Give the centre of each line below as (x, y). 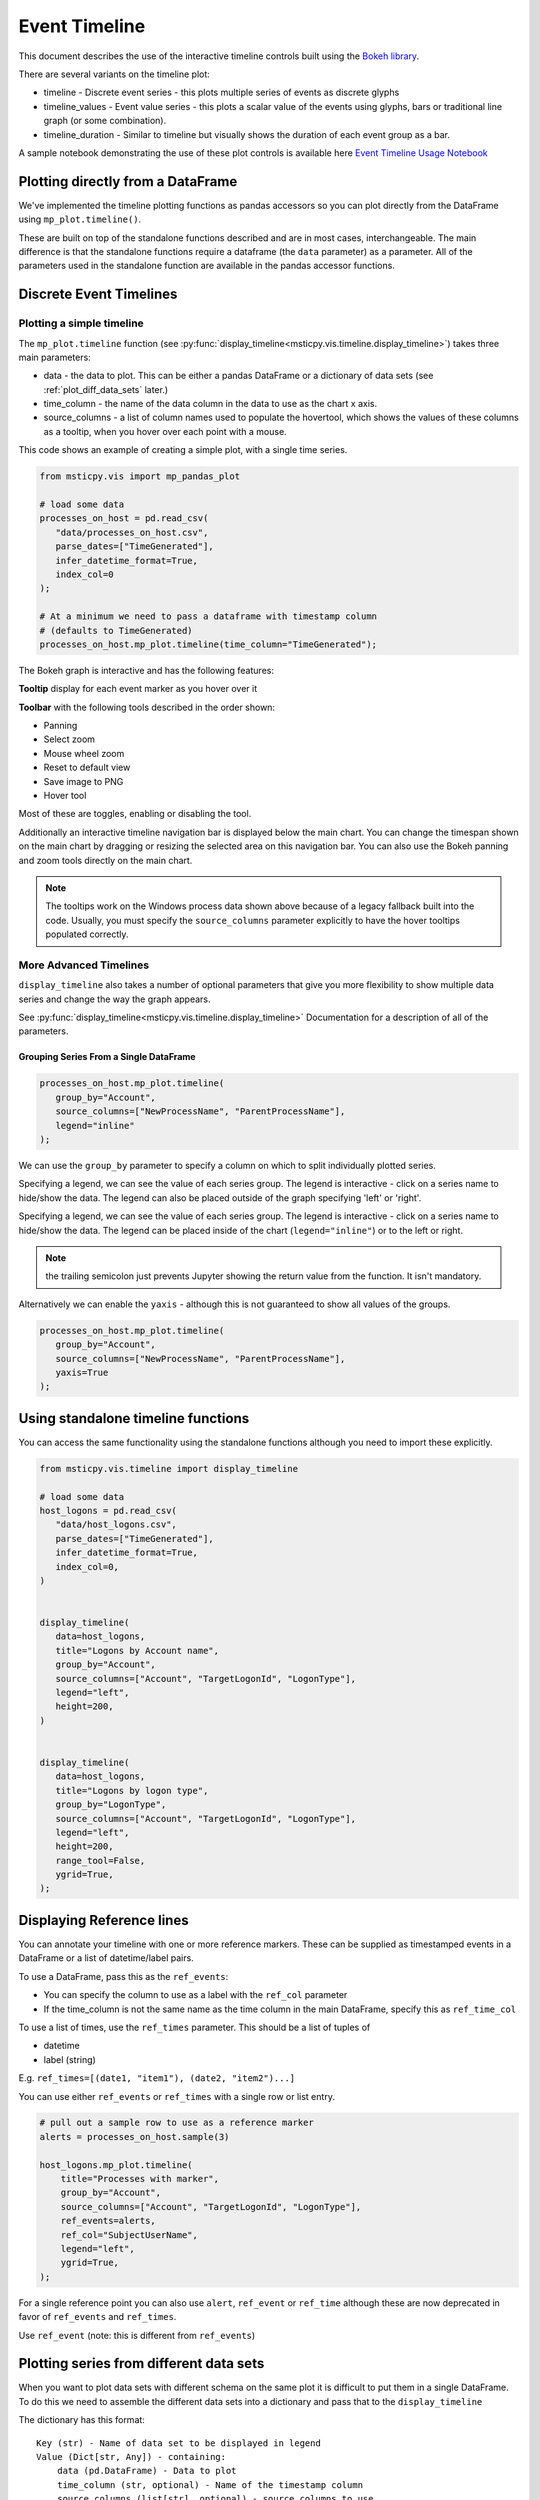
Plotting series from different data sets (141, 2363)
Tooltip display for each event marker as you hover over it (138, 689)
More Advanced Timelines (84, 965)
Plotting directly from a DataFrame (128, 181)
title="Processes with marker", (140, 2179)
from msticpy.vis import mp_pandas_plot (139, 476)
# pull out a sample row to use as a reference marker (176, 2123)
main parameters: (55, 357)
